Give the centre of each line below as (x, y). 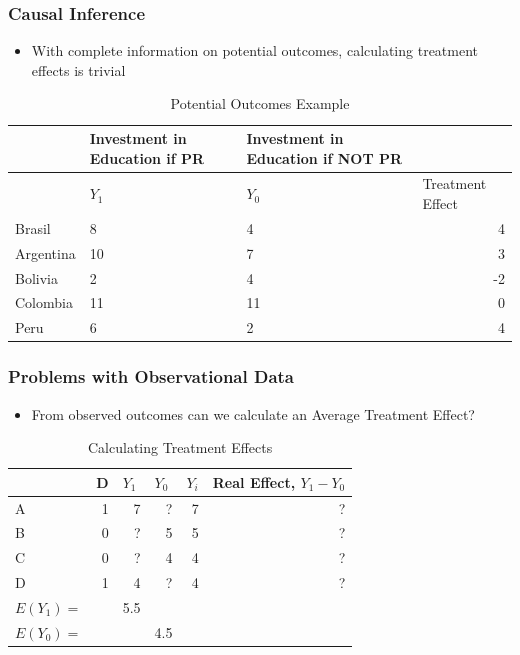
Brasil (33, 227)
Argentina (45, 252)
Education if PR (147, 157)
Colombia (44, 302)
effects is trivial (78, 69)
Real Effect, (254, 481)
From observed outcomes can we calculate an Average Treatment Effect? (253, 413)
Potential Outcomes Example (260, 103)
